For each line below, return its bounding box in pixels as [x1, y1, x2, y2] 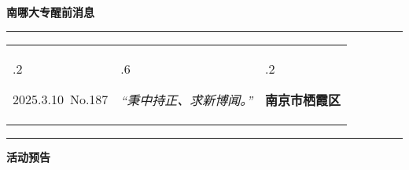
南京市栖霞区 [265, 90, 341, 109]
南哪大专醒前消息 [6, 4, 94, 20]
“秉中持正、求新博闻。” [120, 90, 253, 109]
